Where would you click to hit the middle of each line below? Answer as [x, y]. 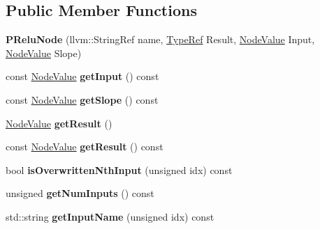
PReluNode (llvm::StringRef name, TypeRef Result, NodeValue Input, [160, 39]
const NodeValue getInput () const [82, 76]
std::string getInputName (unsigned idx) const [110, 216]
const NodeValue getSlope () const [82, 99]
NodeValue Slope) [44, 53]
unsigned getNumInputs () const [80, 193]
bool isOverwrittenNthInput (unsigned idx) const [119, 169]
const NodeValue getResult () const [85, 147]
